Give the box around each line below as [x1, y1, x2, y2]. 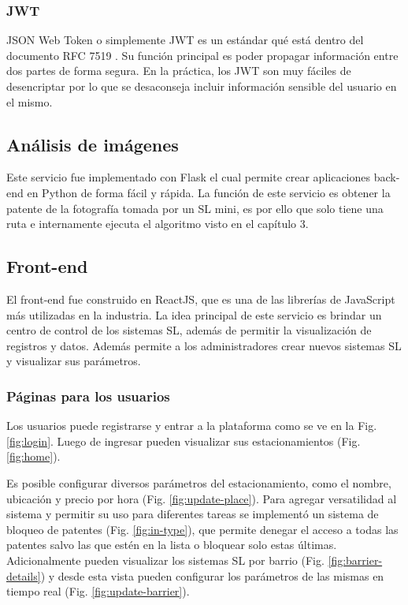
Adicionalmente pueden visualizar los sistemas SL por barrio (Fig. [6, 551, 325, 568]
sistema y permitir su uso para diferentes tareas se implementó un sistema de [6, 506, 379, 522]
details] [6, 567, 41, 584]
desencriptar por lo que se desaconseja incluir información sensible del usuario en [6, 78, 397, 94]
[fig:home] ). [6, 448, 61, 465]
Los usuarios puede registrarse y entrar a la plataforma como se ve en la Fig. [6, 417, 377, 434]
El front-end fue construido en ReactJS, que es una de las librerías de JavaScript [6, 290, 395, 307]
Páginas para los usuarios [6, 386, 170, 405]
